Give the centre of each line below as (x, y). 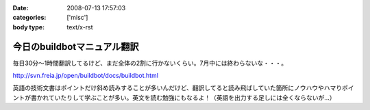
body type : (28, 27)
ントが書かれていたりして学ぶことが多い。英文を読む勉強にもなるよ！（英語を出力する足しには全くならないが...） (174, 97)
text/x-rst (80, 27)
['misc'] (77, 18)
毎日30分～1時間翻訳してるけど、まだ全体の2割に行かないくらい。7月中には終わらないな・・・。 (150, 63)
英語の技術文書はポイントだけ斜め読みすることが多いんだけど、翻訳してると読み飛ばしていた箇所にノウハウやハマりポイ (183, 88)
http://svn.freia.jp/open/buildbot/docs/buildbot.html (86, 76)
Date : (21, 8)
